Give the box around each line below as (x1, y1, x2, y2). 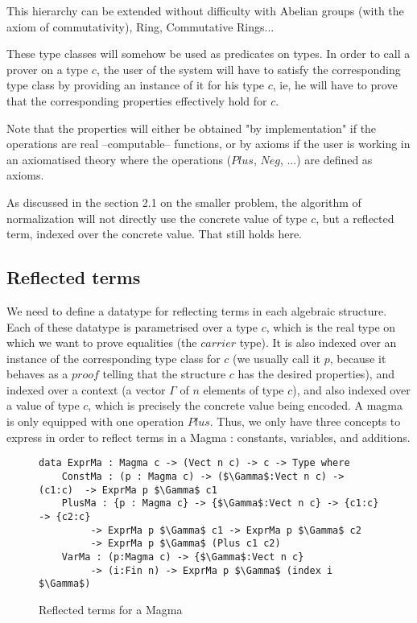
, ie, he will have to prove (272, 76, 398, 93)
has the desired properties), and (237, 365, 394, 382)
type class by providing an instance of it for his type (6, 76, 265, 93)
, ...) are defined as (279, 151, 373, 167)
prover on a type (6, 60, 89, 77)
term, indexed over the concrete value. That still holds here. (6, 225, 303, 242)
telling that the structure (102, 365, 226, 382)
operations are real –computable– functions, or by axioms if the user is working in (6, 135, 411, 152)
